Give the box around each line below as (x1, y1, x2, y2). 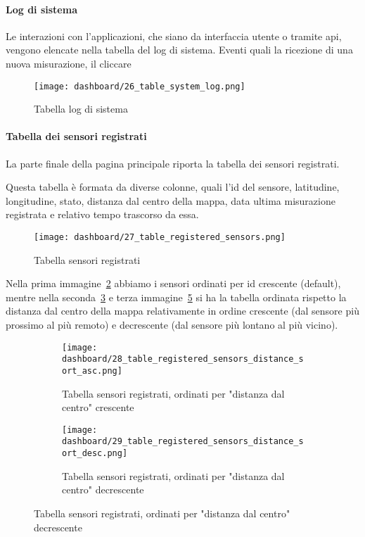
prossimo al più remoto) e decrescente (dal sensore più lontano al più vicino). (6, 317, 338, 332)
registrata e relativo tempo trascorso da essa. (6, 207, 199, 222)
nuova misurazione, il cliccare (6, 56, 132, 70)
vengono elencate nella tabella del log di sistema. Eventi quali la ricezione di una (6, 42, 353, 57)
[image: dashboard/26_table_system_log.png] (34, 81, 245, 91)
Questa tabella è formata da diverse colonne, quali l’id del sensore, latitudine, (6, 179, 340, 194)
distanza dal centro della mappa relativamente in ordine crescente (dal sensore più (6, 303, 359, 318)
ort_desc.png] (62, 448, 128, 459)
